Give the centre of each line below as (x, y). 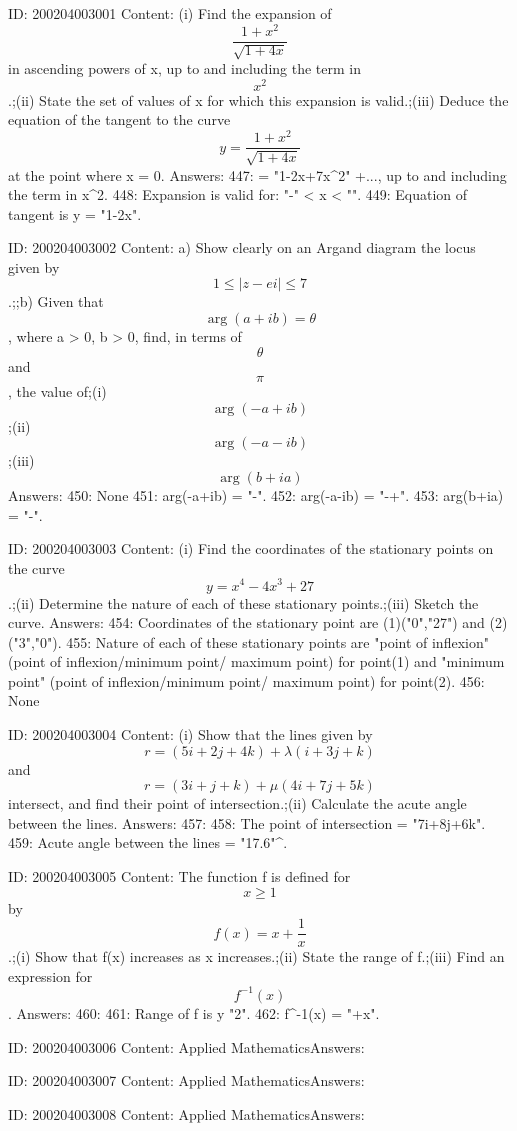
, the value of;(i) (57, 391)
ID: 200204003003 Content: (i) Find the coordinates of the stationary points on (251, 548)
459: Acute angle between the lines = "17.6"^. (148, 842)
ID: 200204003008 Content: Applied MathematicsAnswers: (186, 1113)
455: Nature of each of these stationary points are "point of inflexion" (277, 641)
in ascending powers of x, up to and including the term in (184, 68)
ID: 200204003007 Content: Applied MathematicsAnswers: (186, 1080)
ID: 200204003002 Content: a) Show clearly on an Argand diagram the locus (242, 247)
